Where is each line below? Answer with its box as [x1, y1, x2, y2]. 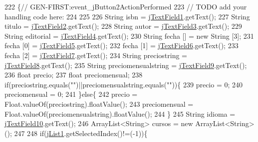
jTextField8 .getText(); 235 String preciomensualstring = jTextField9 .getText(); [4, 60, 247, 70]
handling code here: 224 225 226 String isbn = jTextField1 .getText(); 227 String [4, 11, 250, 21]
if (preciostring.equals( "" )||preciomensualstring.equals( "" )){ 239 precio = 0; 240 [4, 79, 243, 89]
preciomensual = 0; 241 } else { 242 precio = [4, 89, 138, 99]
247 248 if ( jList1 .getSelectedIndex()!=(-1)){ [14, 128, 148, 138]
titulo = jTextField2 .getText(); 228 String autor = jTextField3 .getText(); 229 [4, 21, 242, 31]
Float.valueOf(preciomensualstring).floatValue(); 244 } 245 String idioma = [4, 108, 236, 119]
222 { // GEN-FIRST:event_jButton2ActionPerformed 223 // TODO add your [4, 1, 247, 11]
